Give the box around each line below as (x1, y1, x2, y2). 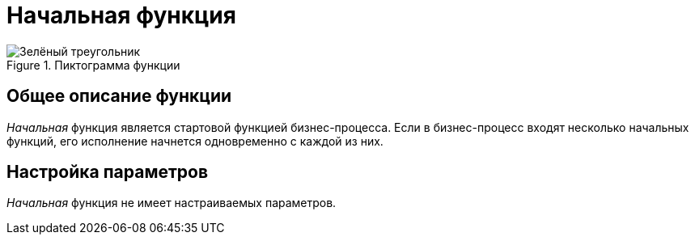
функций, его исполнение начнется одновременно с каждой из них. (6, 133, 384, 148)
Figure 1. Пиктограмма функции (6, 57, 180, 72)
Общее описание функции (6, 86, 232, 107)
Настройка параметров (6, 162, 209, 183)
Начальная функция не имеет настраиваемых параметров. (6, 196, 337, 210)
